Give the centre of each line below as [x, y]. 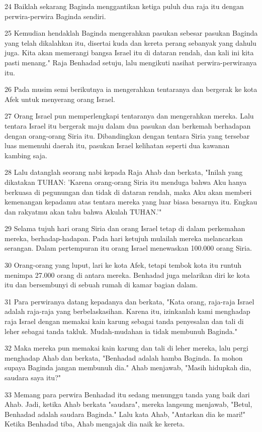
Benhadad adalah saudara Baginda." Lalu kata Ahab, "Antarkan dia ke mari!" [125, 414]
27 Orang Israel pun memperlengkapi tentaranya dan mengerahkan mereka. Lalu [129, 116]
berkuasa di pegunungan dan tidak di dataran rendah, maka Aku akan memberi [128, 192]
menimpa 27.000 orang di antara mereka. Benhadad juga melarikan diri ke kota [127, 275]
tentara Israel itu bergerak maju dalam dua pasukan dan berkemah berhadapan [128, 125]
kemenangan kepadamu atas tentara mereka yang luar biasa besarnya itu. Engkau [131, 202]
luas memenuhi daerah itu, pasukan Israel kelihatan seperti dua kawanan [117, 145]
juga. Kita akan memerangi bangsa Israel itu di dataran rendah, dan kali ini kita [129, 52]
